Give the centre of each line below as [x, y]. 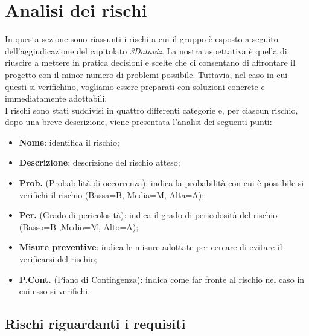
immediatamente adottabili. [56, 98]
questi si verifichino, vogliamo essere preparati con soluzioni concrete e [135, 86]
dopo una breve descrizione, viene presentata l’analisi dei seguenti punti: [139, 122]
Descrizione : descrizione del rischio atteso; [100, 162]
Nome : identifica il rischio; [69, 142]
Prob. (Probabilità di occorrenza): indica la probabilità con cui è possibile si [161, 183]
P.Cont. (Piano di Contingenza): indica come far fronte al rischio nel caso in [162, 279]
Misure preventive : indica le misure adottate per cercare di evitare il [151, 247]
